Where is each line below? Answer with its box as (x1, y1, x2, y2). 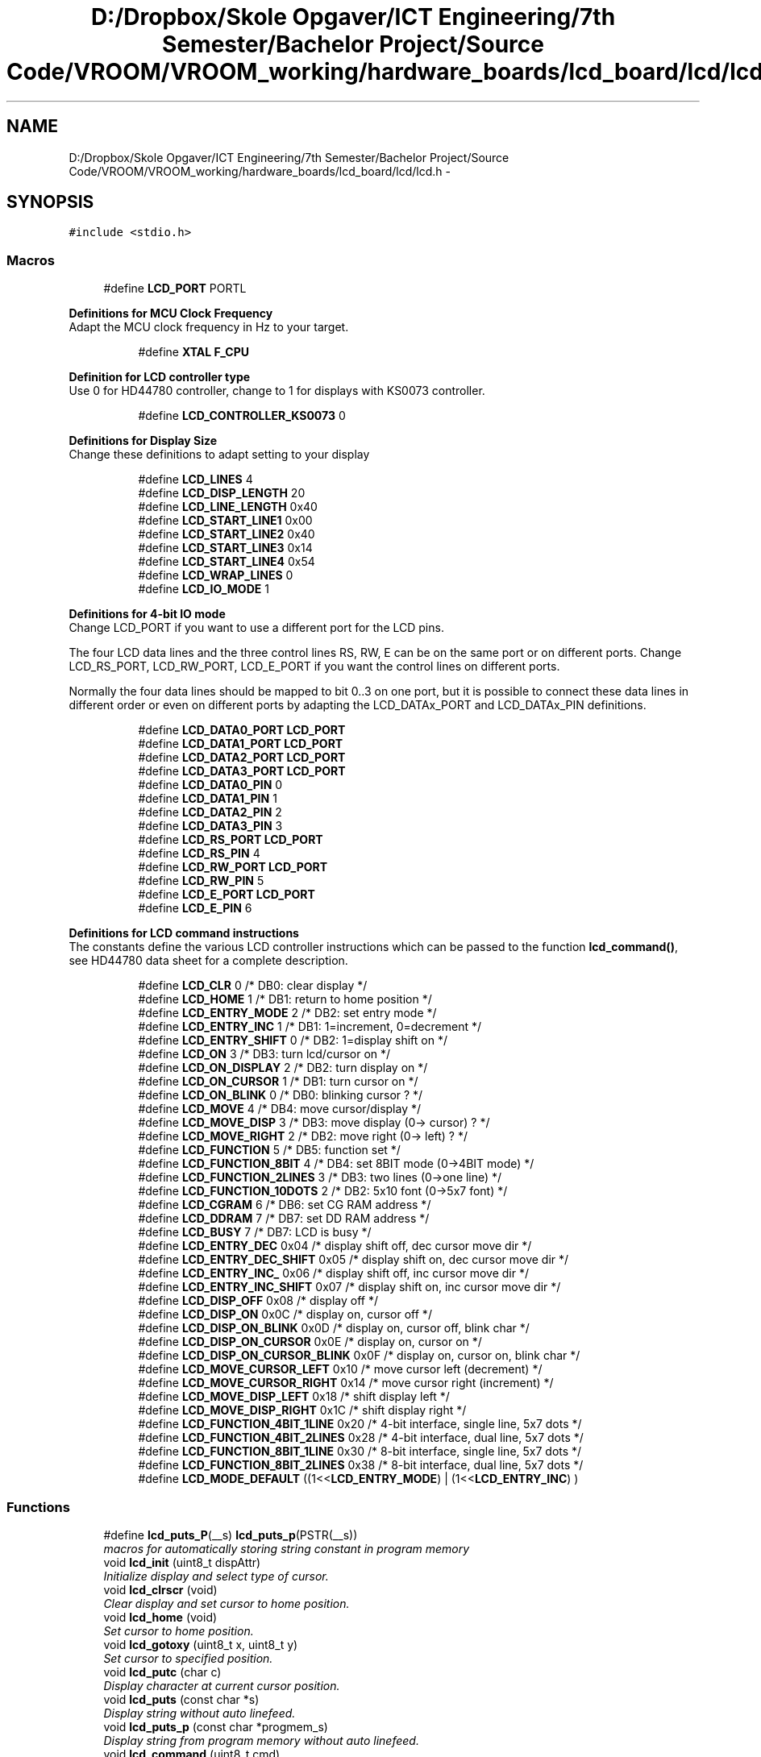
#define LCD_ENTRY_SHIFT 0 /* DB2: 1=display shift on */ (138, 1033, 447, 1048)
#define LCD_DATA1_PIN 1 (138, 791, 277, 806)
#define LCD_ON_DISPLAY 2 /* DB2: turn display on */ (138, 1061, 428, 1075)
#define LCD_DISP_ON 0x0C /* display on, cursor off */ (138, 1307, 432, 1322)
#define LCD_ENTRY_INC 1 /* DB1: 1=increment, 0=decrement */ (138, 1020, 482, 1034)
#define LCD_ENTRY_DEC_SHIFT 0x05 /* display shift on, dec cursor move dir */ (138, 1252, 569, 1267)
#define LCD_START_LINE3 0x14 (138, 541, 313, 555)
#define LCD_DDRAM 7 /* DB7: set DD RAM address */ (138, 1211, 430, 1226)
